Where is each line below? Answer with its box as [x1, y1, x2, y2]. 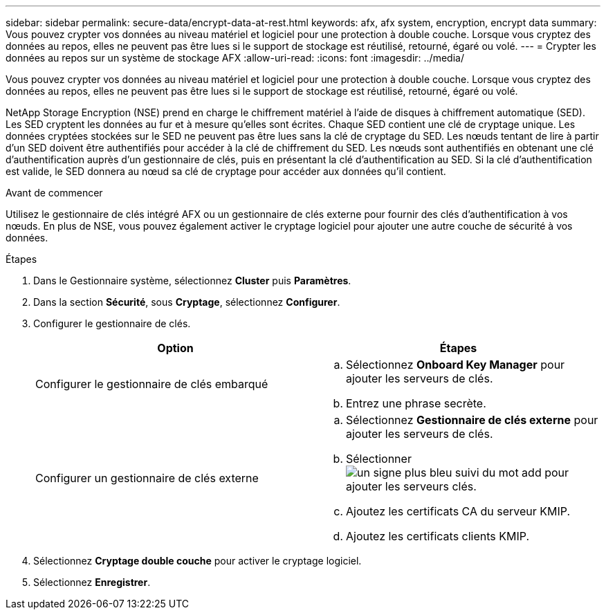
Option [157, 341, 194, 355]
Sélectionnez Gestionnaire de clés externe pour [346, 413, 598, 427]
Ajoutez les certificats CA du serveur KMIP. [346, 504, 571, 518]
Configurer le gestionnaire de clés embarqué [35, 377, 268, 391]
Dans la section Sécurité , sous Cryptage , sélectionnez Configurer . [33, 296, 340, 308]
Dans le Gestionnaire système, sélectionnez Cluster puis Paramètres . [33, 275, 351, 286]
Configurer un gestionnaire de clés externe [35, 471, 259, 485]
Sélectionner [346, 452, 412, 466]
